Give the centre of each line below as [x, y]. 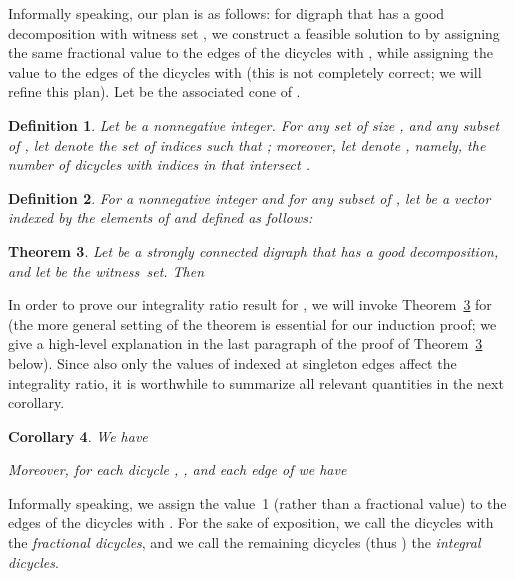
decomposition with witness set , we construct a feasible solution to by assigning [254, 32]
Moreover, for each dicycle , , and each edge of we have [177, 469]
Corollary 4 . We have [78, 435]
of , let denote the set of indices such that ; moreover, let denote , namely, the [247, 144]
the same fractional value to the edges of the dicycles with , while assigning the [250, 52]
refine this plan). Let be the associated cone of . [154, 91]
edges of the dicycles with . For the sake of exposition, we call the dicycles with [251, 522]
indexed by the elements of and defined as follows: [160, 217]
